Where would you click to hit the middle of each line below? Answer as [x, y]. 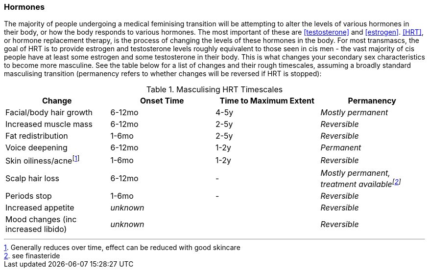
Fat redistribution [37, 136]
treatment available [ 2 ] [361, 183]
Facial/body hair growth [49, 113]
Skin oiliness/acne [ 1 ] [43, 160]
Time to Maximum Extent [267, 101]
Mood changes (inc [41, 220]
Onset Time [162, 101]
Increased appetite [40, 208]
